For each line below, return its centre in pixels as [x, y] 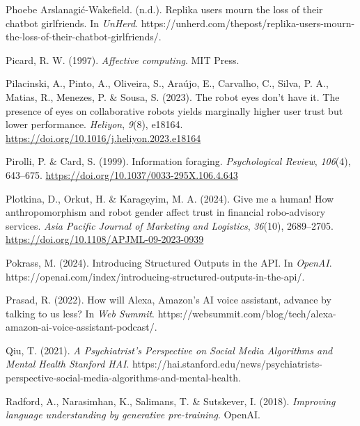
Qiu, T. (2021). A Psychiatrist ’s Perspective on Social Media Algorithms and [169, 350]
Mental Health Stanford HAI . [68, 364]
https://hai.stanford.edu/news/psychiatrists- [227, 364]
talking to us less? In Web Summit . [80, 313]
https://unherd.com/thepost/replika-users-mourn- [248, 23]
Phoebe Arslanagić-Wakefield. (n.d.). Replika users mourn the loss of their [164, 9]
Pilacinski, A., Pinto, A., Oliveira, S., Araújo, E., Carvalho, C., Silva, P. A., [167, 83]
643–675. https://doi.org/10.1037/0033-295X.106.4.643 [122, 174]
